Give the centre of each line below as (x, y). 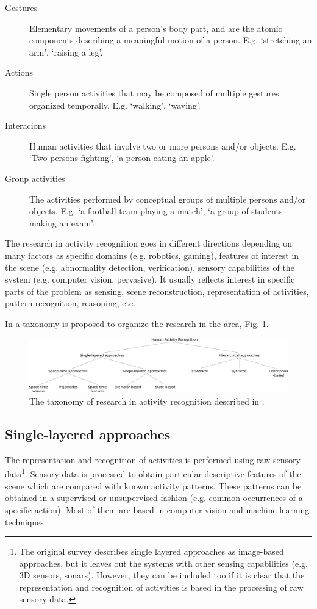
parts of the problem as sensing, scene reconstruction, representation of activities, (157, 291)
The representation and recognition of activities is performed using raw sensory (153, 459)
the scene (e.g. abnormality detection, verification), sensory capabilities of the (150, 267)
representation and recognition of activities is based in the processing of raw (161, 587)
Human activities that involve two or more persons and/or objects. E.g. (163, 146)
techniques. (26, 521)
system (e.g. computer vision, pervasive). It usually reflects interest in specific (150, 279)
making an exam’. (62, 222)
